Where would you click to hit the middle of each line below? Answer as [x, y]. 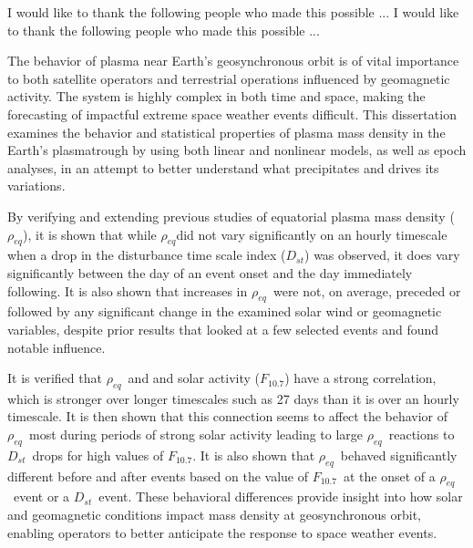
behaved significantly [399, 455]
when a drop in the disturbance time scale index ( [147, 255]
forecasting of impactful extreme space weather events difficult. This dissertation [232, 114]
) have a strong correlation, [360, 378]
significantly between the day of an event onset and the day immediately [210, 272]
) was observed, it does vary [382, 255]
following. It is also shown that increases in [128, 290]
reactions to [422, 434]
